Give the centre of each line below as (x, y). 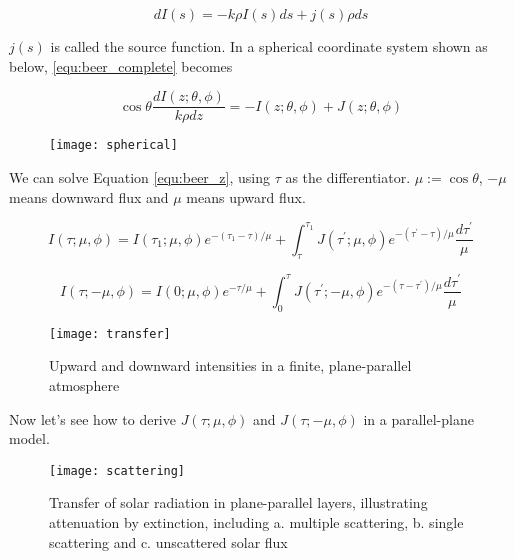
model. (29, 438)
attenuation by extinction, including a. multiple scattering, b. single (256, 522)
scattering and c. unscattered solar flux (168, 541)
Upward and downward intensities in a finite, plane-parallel (230, 365)
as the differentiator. (348, 176)
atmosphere (84, 385)
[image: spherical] (113, 145)
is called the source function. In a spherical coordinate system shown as (269, 46)
